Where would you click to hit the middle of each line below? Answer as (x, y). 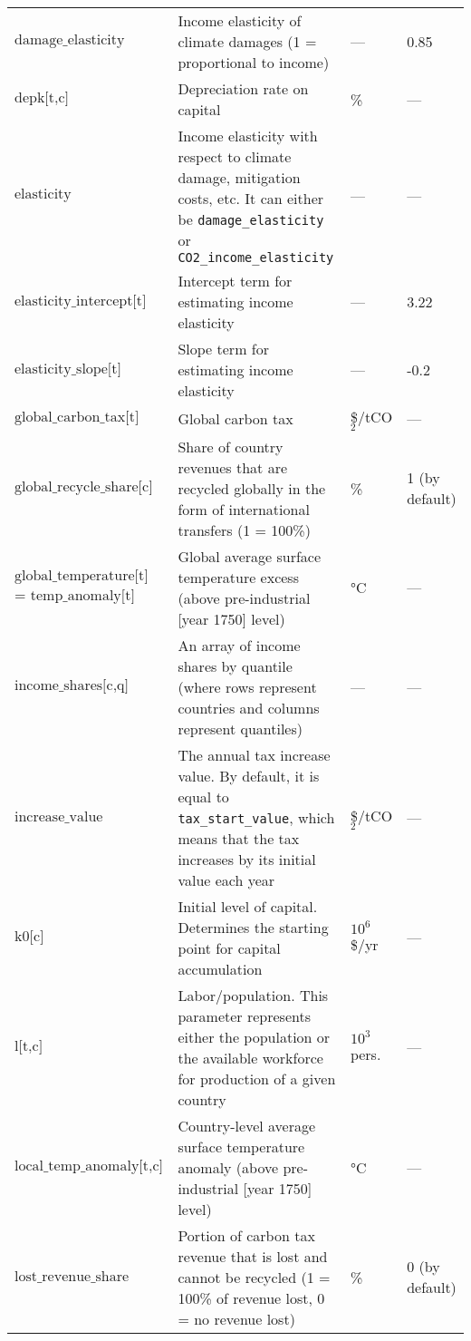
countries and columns (249, 707)
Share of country (231, 446)
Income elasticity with (248, 136)
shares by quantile (235, 666)
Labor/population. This (253, 995)
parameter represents (244, 1015)
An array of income (239, 645)
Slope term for (223, 349)
